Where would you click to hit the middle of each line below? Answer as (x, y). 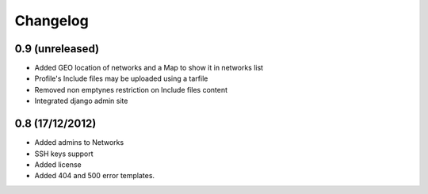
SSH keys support (64, 154)
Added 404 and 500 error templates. (94, 176)
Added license (58, 164)
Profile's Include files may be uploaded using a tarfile (121, 78)
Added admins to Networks (79, 143)
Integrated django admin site (81, 101)
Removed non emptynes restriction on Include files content (131, 89)
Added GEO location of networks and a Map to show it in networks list (149, 68)
